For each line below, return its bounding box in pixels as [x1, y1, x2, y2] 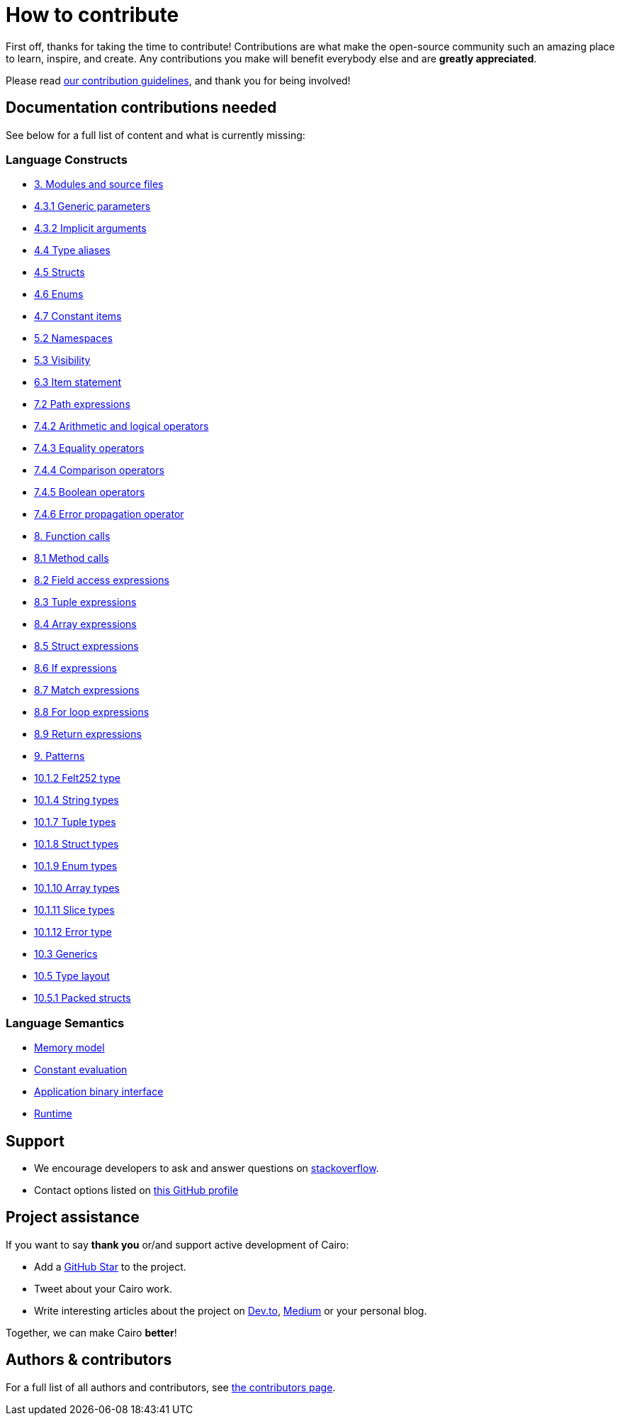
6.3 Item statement [34, 376, 122, 389]
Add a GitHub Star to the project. [34, 1260, 186, 1273]
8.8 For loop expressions [34, 706, 150, 719]
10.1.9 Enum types [34, 860, 118, 873]
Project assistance [6, 1208, 140, 1227]
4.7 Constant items [34, 310, 122, 323]
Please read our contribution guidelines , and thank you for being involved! [6, 74, 351, 87]
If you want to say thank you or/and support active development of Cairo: [6, 1238, 349, 1251]
